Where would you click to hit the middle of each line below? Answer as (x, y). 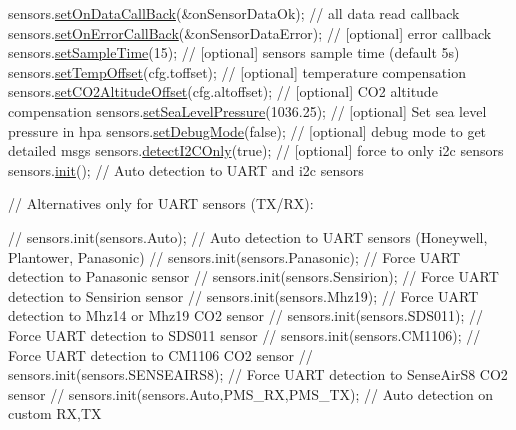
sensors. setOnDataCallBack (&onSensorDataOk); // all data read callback (234, 13)
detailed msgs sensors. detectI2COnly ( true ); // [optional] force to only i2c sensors (256, 150)
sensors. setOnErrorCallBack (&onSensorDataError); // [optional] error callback (250, 32)
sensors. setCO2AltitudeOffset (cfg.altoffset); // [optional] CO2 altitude (223, 91)
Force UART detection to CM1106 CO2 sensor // (160, 354)
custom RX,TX (55, 413)
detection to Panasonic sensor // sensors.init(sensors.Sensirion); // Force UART (253, 276)
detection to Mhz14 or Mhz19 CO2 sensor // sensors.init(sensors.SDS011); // (246, 315)
